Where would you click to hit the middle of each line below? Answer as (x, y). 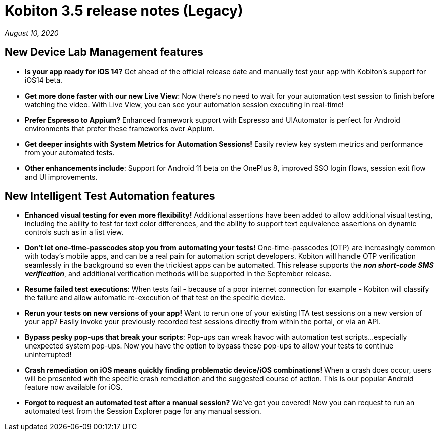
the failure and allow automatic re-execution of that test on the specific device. (155, 298)
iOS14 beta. (44, 80)
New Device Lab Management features (104, 52)
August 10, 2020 (32, 33)
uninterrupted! (48, 355)
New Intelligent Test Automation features (110, 196)
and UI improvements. (61, 177)
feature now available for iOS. (74, 387)
